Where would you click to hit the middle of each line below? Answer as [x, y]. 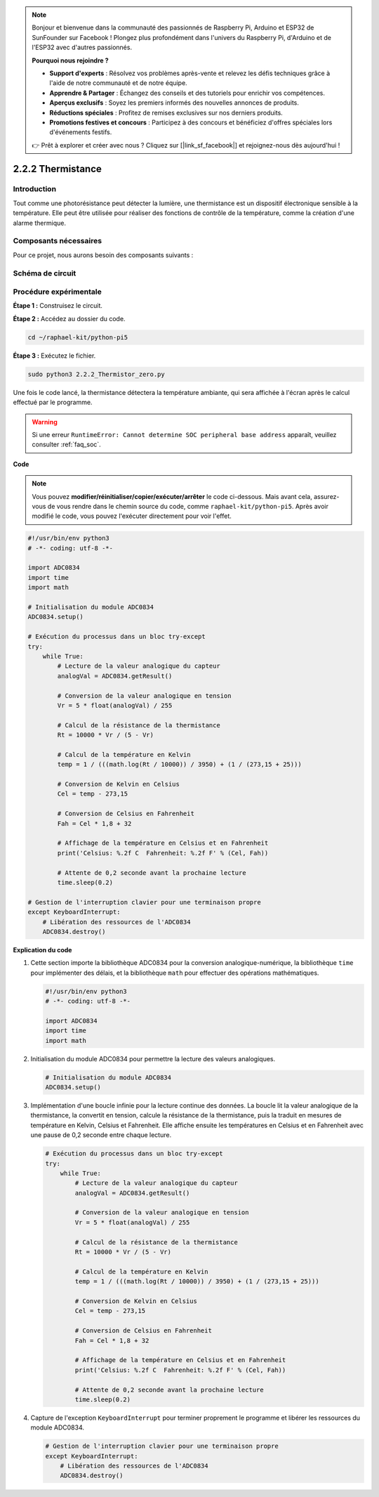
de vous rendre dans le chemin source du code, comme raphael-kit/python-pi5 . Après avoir [188, 506]
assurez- [326, 496]
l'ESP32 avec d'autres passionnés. [82, 47]
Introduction [34, 189]
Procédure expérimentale [57, 292]
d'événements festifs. [81, 132]
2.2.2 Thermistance [57, 169]
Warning [45, 422]
